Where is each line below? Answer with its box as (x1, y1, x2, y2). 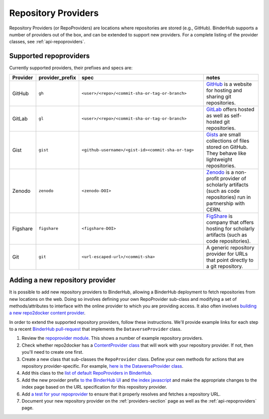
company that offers (206, 219, 254, 226)
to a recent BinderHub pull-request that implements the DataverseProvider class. (9, 326, 182, 332)
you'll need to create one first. (21, 349, 84, 355)
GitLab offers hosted (206, 106, 255, 113)
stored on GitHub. (206, 143, 248, 150)
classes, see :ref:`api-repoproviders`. (9, 39, 86, 45)
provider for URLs (206, 250, 248, 257)
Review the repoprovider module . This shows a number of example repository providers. (21, 335, 204, 341)
